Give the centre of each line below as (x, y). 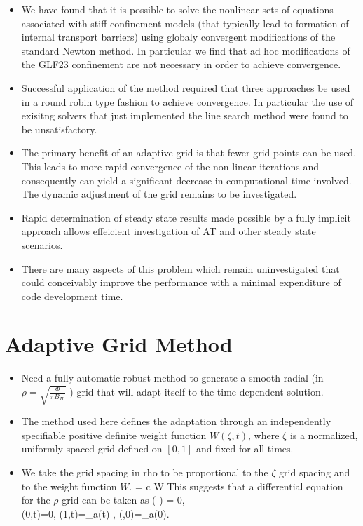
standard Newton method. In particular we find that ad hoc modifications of (186, 50)
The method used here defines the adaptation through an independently (176, 421)
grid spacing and (315, 472)
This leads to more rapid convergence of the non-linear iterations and (170, 166)
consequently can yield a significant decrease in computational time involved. (186, 180)
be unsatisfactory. (59, 129)
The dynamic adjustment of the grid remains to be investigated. (159, 194)
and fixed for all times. (245, 449)
